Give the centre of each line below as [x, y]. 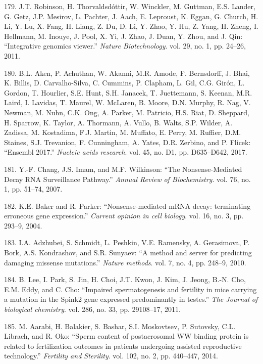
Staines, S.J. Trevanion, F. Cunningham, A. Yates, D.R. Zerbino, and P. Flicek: [127, 142]
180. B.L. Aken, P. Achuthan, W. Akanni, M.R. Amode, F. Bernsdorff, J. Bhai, [127, 73]
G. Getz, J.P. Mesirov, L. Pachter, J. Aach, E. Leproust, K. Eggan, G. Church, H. [131, 16]
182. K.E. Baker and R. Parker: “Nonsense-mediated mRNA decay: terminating [127, 206]
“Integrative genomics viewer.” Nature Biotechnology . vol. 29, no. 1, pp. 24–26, [125, 46]
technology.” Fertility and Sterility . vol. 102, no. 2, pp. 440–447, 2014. [111, 356]
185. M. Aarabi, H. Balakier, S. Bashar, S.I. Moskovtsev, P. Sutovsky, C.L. [120, 326]
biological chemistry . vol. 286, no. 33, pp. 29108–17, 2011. [93, 309]
